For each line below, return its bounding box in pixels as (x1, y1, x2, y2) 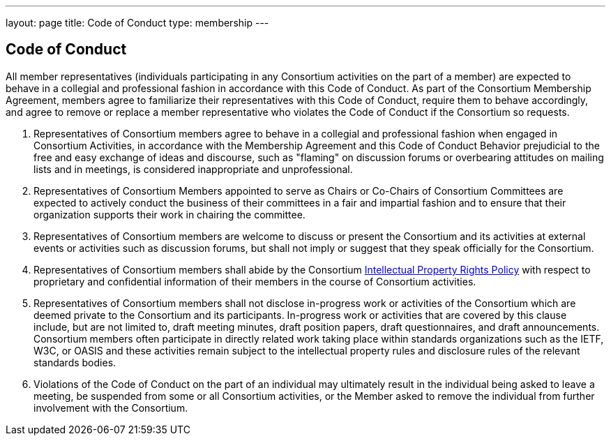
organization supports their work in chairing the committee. (33, 208, 305, 221)
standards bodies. (33, 356, 116, 368)
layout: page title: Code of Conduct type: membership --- (6, 17, 269, 29)
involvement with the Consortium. (33, 401, 188, 414)
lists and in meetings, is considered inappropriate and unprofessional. (33, 163, 353, 175)
